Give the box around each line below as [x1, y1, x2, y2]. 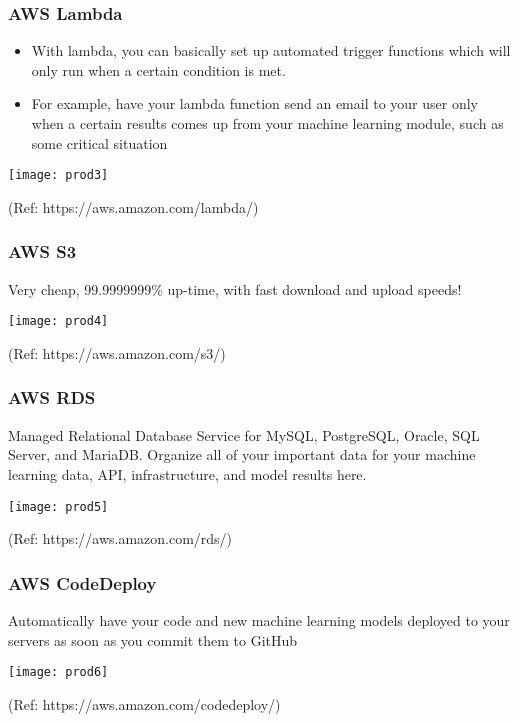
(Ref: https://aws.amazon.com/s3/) [8, 342, 226, 363]
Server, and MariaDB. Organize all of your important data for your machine [8, 444, 476, 465]
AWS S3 [8, 239, 77, 264]
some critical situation [31, 132, 168, 153]
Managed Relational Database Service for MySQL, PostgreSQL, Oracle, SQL [8, 424, 480, 445]
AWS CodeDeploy [8, 570, 157, 595]
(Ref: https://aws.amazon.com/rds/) [8, 528, 233, 549]
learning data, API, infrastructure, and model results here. [8, 463, 367, 484]
